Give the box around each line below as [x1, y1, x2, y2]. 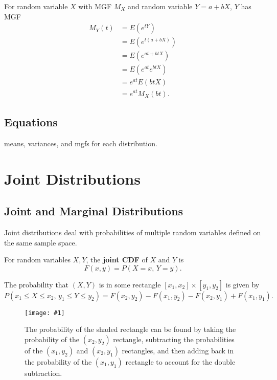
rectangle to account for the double [125, 356, 236, 367]
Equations [4, 114, 58, 129]
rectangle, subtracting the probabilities [113, 333, 235, 344]
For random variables [4, 254, 71, 265]
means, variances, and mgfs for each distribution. [4, 138, 157, 148]
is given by [225, 279, 260, 289]
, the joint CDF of [86, 254, 148, 265]
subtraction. [25, 367, 62, 378]
